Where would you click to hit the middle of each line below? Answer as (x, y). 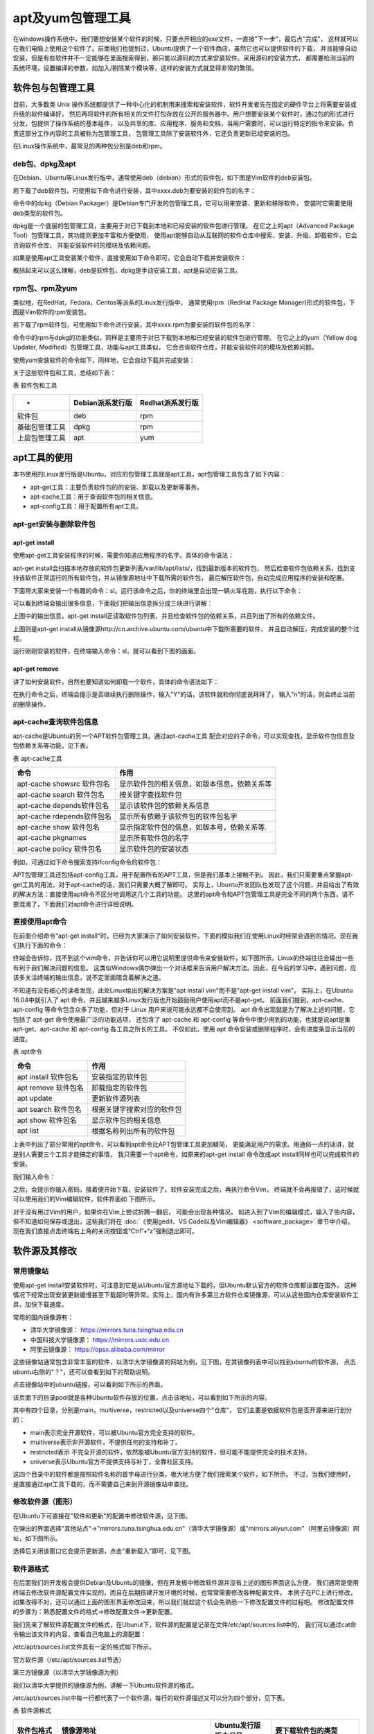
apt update (35, 1098)
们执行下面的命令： (40, 945)
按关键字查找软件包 (150, 794)
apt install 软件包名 (48, 1077)
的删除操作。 (31, 704)
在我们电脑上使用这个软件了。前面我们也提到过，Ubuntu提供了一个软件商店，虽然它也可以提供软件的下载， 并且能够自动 (185, 48)
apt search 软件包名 (50, 1110)
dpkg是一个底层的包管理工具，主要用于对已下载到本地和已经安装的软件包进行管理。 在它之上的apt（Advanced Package (184, 225)
